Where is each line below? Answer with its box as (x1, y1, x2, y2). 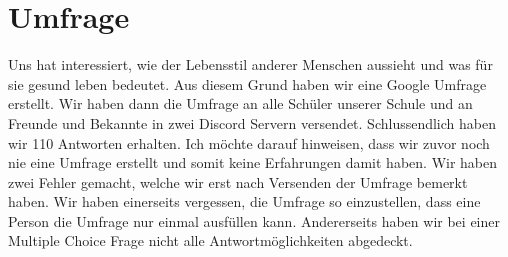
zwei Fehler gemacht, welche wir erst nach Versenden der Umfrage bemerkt (8, 171, 468, 192)
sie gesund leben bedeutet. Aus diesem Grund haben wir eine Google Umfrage (8, 73, 487, 94)
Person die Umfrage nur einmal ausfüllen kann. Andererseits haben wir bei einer (8, 210, 500, 231)
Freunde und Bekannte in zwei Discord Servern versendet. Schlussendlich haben (8, 112, 496, 133)
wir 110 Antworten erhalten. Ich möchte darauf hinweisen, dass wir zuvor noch (8, 132, 490, 153)
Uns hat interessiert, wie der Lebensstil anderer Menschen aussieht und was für (8, 54, 493, 75)
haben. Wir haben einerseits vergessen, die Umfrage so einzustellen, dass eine (8, 191, 481, 212)
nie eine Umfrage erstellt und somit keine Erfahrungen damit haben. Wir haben (8, 152, 498, 173)
